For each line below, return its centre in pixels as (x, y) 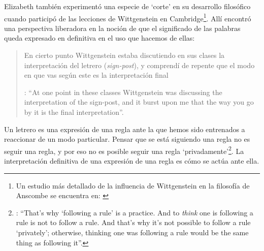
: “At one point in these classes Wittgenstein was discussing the (123, 92)
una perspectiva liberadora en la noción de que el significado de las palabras (122, 28)
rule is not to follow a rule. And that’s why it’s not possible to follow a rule (133, 222)
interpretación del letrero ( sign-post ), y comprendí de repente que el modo (139, 65)
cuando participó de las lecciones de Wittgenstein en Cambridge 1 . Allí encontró (128, 17)
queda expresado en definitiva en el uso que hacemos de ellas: (100, 38)
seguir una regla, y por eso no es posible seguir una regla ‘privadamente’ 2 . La (124, 150)
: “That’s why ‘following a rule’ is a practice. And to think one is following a (135, 212)
